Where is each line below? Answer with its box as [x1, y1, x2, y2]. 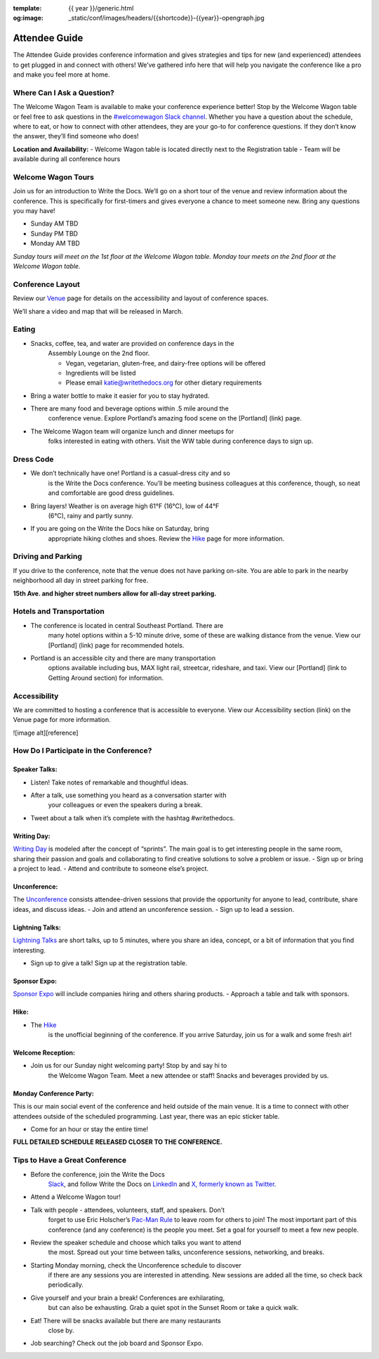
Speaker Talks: [13, 765, 58, 773]
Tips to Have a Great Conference [13, 1155, 126, 1165]
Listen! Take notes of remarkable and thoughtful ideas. [30, 778, 189, 787]
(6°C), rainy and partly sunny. [48, 511, 133, 520]
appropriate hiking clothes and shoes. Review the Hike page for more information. [48, 534, 285, 543]
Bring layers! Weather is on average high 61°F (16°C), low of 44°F [30, 501, 220, 510]
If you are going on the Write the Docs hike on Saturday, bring [30, 524, 210, 533]
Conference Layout [13, 279, 80, 289]
